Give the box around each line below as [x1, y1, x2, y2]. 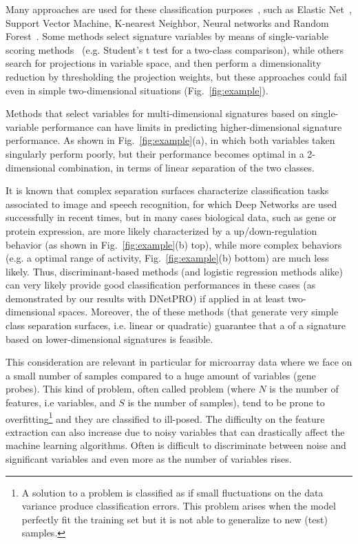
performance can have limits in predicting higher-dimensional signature [41, 119, 342, 134]
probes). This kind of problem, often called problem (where [6, 381, 255, 396]
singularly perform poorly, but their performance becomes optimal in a [6, 146, 304, 160]
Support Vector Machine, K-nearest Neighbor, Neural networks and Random [6, 15, 329, 30]
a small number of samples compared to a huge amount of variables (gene [6, 368, 316, 382]
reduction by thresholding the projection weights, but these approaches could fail [6, 69, 347, 83]
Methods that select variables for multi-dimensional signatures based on [6, 106, 308, 121]
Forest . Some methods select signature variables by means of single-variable [6, 29, 329, 43]
